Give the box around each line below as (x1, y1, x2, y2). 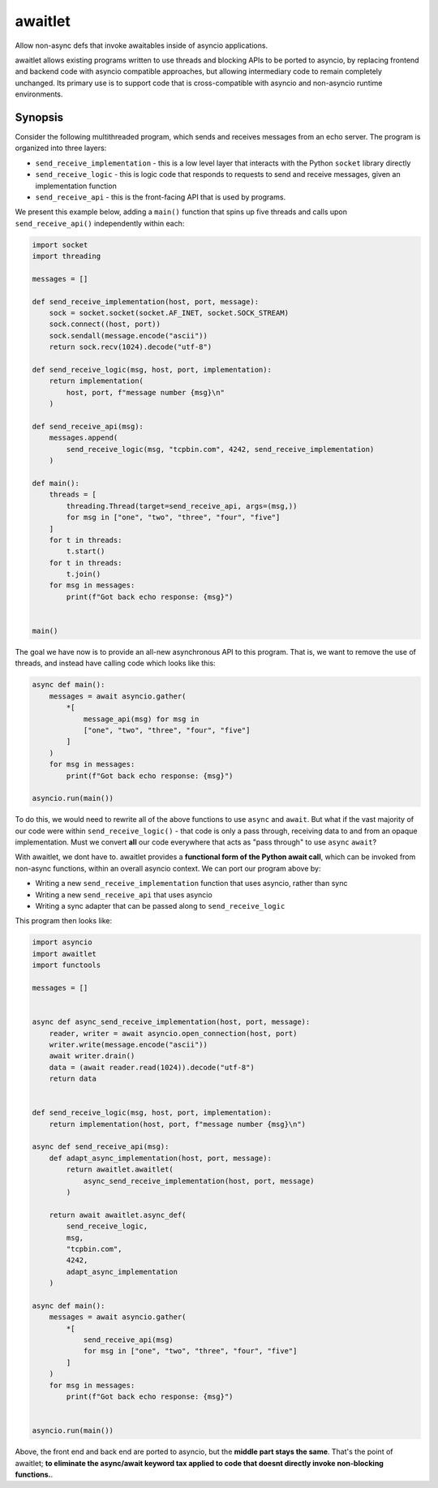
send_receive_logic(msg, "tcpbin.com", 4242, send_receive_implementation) (66, 445, 375, 454)
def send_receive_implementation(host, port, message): (32, 297, 260, 306)
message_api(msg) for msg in (83, 714, 200, 724)
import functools (32, 961, 101, 970)
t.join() (66, 570, 101, 579)
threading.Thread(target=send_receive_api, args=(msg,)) (66, 501, 298, 510)
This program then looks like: (15, 916, 113, 926)
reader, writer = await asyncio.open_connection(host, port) (49, 1029, 298, 1038)
